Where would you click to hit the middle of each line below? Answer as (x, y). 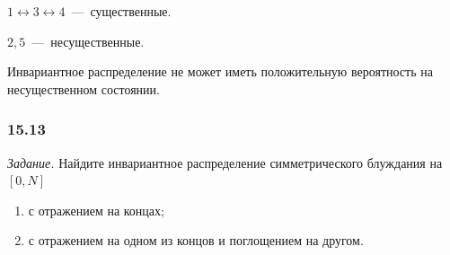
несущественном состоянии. (84, 88)
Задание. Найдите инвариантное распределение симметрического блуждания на (225, 162)
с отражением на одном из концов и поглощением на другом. (196, 240)
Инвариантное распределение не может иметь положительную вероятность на (220, 71)
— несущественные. (88, 41)
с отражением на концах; (96, 210)
